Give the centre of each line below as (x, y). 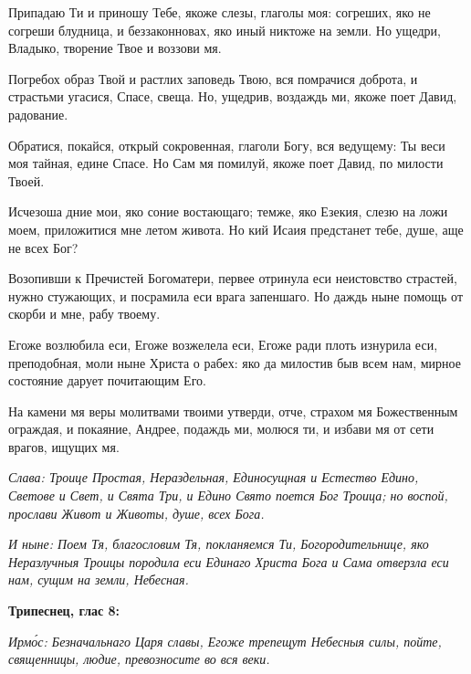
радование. (38, 114)
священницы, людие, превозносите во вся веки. (139, 659)
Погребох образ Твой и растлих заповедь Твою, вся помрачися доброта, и (213, 78)
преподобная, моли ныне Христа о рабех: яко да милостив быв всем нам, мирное (235, 362)
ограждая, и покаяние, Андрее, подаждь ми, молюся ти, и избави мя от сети (221, 429)
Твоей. (26, 180)
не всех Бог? (43, 247)
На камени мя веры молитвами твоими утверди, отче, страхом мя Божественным (233, 411)
